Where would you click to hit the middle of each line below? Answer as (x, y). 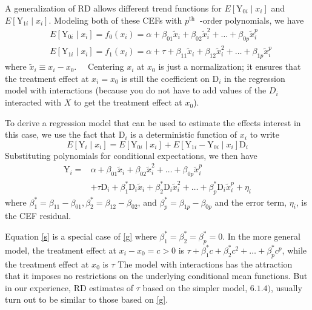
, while (294, 250)
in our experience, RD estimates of (69, 287)
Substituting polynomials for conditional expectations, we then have (131, 155)
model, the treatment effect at (61, 250)
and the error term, (251, 202)
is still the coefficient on (165, 78)
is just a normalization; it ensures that (230, 66)
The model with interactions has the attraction (205, 264)
